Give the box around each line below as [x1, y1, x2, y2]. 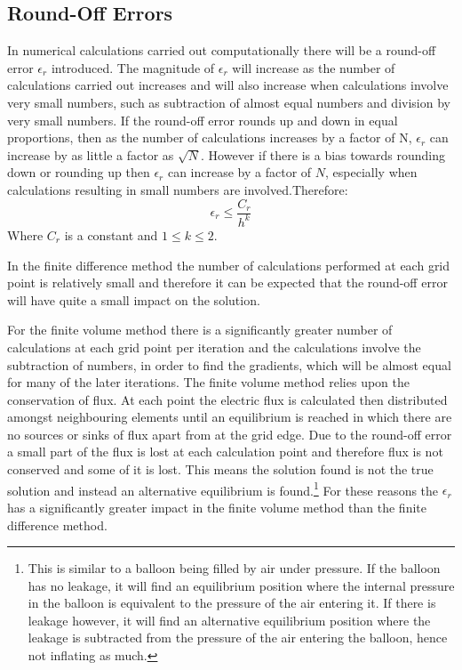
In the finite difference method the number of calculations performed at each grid [7, 255, 450, 274]
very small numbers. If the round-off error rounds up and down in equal [7, 110, 398, 129]
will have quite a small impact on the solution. [7, 290, 260, 309]
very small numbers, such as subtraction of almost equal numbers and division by [7, 93, 450, 111]
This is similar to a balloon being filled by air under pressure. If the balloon [28, 559, 441, 577]
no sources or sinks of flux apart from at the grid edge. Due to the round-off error [7, 424, 452, 443]
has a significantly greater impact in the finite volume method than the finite [7, 497, 426, 516]
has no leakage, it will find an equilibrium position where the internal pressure [28, 576, 455, 594]
